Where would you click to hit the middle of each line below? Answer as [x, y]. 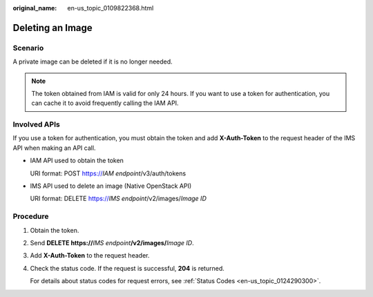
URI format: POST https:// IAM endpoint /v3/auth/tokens [108, 173]
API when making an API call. [54, 148]
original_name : [35, 8]
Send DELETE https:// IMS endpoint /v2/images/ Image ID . [112, 242]
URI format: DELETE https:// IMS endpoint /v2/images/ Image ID [118, 199]
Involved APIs [36, 124]
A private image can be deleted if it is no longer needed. [93, 61]
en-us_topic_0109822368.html [111, 8]
